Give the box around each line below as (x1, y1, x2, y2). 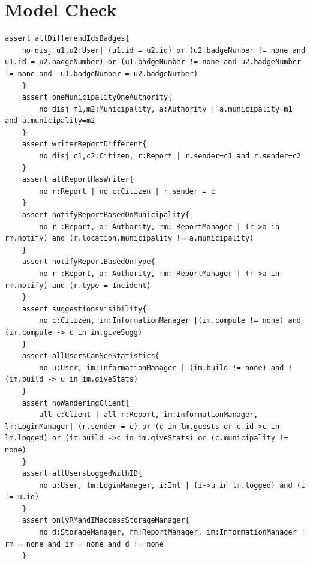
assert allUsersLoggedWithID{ (22, 469, 143, 478)
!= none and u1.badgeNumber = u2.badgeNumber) (5, 69, 198, 78)
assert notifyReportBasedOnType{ (22, 257, 155, 266)
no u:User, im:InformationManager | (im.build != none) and (39, 363, 284, 372)
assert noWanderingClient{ (22, 398, 130, 407)
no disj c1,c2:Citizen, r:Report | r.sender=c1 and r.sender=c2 (39, 152, 301, 161)
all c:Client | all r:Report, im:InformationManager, (39, 410, 258, 419)
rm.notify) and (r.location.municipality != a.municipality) (5, 234, 254, 243)
